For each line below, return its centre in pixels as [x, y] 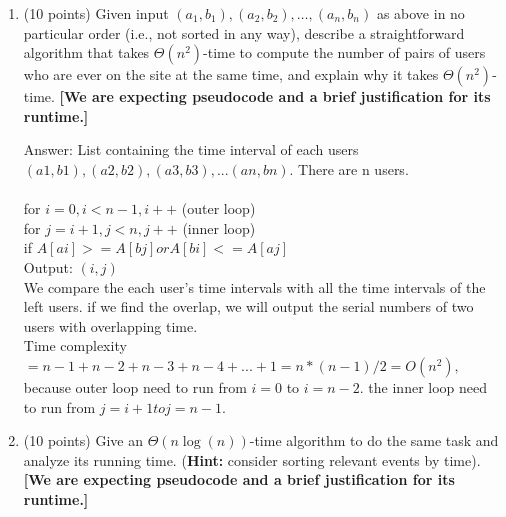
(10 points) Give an [83, 440]
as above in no [420, 13]
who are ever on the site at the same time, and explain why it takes [231, 74]
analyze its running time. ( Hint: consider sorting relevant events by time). [252, 459]
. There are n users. [349, 168]
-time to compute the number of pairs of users [344, 52]
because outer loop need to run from [135, 386]
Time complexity [75, 345]
